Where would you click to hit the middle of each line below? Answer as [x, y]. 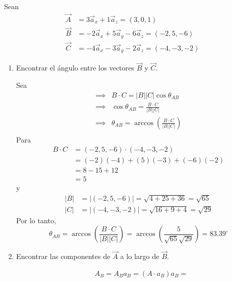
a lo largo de [140, 256]
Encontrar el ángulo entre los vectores [75, 68]
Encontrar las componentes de [63, 256]
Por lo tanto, [36, 220]
